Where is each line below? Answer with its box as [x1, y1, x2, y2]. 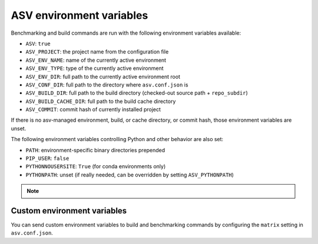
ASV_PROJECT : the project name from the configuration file [25, 48, 169, 55]
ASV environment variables [11, 9, 148, 22]
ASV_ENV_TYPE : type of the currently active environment [25, 65, 164, 72]
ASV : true [25, 40, 51, 47]
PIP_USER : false [25, 155, 69, 162]
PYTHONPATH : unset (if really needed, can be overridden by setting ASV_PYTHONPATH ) [25, 171, 234, 178]
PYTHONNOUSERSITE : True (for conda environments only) [25, 163, 166, 170]
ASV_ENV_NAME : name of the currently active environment [25, 56, 167, 63]
